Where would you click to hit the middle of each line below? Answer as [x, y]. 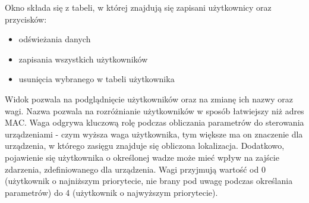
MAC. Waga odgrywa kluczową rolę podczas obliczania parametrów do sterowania [154, 122]
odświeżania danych [55, 39]
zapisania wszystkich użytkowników [83, 59]
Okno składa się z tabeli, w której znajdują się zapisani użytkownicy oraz [138, 7]
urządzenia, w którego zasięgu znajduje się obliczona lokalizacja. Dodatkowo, [145, 146]
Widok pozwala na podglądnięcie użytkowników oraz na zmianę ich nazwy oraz [149, 99]
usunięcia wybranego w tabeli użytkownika [97, 79]
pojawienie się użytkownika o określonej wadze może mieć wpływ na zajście [142, 157]
